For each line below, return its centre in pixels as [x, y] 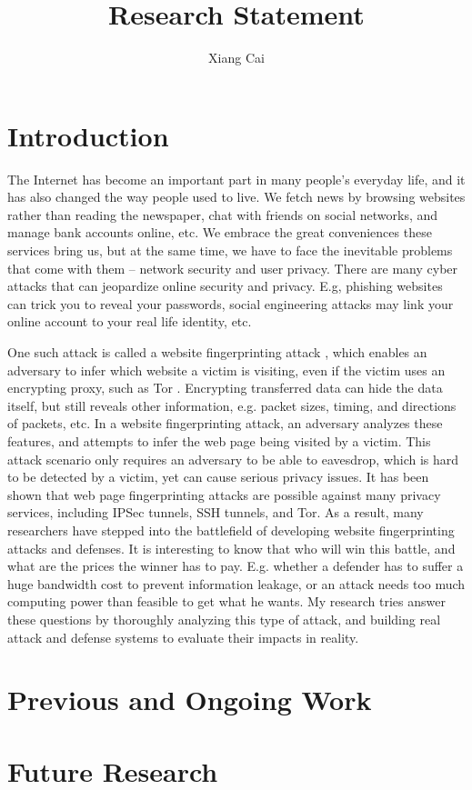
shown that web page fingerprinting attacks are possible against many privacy [224, 494]
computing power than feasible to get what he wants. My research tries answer [226, 601]
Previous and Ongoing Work [190, 700]
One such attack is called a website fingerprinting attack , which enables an [217, 352]
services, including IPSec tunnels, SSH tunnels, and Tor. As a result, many [216, 512]
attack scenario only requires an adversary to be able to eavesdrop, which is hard [233, 459]
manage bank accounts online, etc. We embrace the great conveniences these [220, 232]
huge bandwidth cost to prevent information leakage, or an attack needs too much [236, 583]
